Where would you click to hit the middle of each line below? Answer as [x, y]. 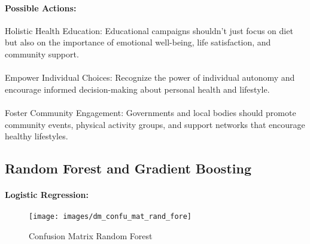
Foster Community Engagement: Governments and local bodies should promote [151, 112]
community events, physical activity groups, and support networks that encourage [155, 124]
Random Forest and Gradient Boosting [128, 168]
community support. [42, 54]
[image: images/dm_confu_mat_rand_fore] [110, 217]
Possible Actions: [41, 7]
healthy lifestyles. [37, 136]
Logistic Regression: [47, 195]
